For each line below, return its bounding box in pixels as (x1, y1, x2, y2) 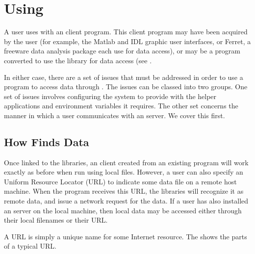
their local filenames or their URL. (4, 215, 108, 225)
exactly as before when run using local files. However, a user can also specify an (4, 167, 243, 177)
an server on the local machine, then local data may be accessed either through (4, 205, 242, 215)
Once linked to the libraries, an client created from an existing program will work (4, 157, 249, 167)
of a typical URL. (4, 241, 56, 251)
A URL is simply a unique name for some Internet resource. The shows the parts (4, 231, 247, 241)
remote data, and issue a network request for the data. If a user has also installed (4, 196, 249, 206)
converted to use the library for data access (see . (4, 55, 152, 65)
